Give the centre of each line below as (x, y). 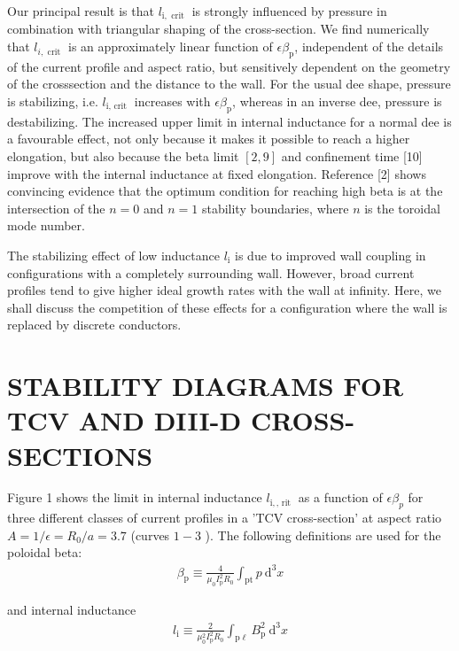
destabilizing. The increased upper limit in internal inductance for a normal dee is (229, 121)
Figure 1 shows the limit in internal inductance (135, 497)
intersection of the (56, 208)
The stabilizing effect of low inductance (114, 255)
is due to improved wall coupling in (331, 255)
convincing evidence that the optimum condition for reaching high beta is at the (225, 191)
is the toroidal (402, 208)
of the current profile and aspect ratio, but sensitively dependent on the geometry (229, 66)
